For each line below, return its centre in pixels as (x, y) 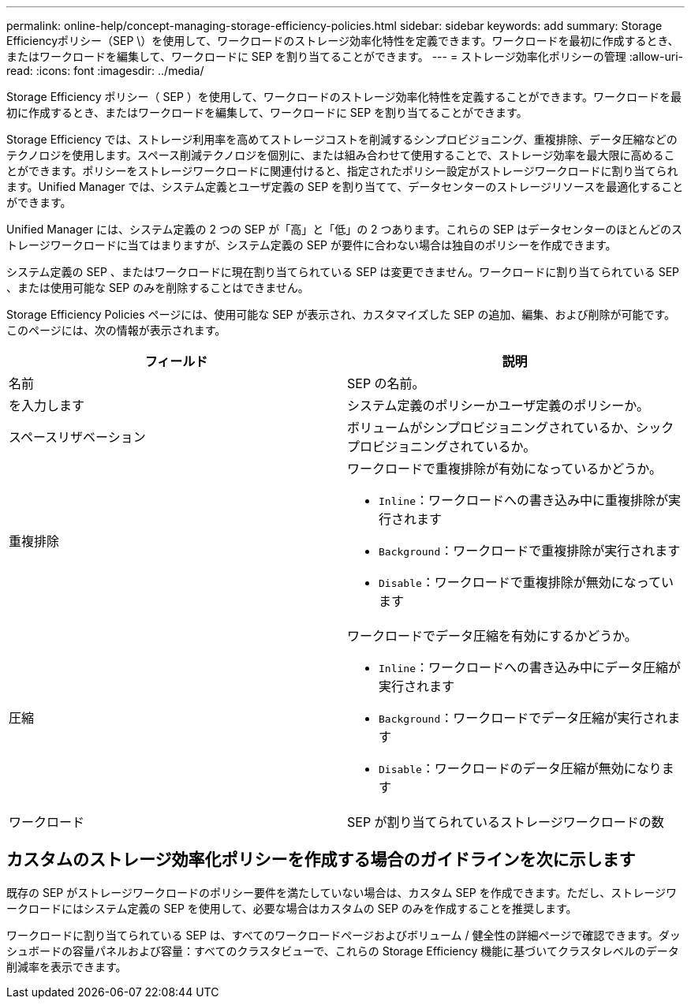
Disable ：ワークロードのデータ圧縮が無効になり (520, 768)
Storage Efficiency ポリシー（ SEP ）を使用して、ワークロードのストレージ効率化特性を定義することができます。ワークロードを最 (344, 97)
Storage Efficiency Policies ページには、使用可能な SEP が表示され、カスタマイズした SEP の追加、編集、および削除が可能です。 (341, 314)
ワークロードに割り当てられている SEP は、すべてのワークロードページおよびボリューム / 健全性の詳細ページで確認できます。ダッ (344, 935)
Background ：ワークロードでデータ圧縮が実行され (523, 718)
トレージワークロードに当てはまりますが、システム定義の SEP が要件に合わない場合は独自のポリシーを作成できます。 (312, 245)
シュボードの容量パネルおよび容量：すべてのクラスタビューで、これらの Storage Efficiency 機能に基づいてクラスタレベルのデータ (343, 951)
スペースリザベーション (77, 437)
